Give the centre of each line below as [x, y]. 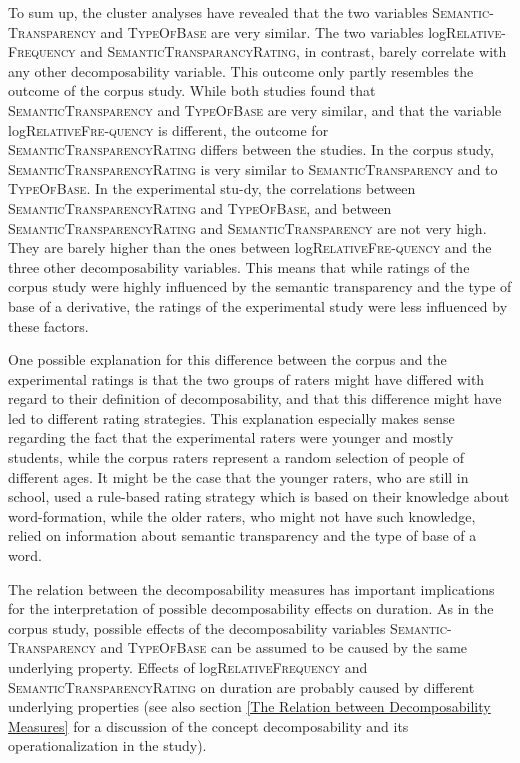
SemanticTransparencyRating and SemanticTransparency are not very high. [247, 227]
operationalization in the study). [107, 745]
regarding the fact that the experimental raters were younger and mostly [231, 437]
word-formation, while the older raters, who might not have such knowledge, [242, 515]
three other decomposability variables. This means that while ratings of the [239, 266]
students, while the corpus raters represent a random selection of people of [236, 457]
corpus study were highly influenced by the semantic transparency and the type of [260, 286]
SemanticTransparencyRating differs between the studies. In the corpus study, [251, 149]
